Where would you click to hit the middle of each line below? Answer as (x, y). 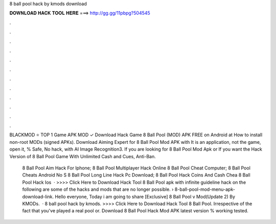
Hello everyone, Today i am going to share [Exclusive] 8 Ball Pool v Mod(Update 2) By (145, 196)
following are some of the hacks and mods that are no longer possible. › (98, 189)
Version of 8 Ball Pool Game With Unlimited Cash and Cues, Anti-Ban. (83, 156)
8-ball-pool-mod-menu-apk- (205, 189)
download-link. (38, 196)
